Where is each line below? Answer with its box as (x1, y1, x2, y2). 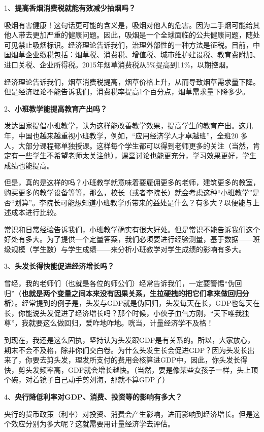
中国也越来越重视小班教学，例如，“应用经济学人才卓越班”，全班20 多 (18, 130, 248, 140)
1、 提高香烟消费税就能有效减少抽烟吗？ (4, 3, 136, 13)
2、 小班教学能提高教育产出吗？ (4, 103, 107, 114)
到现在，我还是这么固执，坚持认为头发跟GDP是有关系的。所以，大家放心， (4, 335, 255, 345)
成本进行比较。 (11, 207, 61, 218)
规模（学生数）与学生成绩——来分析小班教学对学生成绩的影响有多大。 (11, 243, 246, 254)
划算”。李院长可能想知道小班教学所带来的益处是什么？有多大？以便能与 (14, 197, 253, 207)
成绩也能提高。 (4, 160, 54, 170)
